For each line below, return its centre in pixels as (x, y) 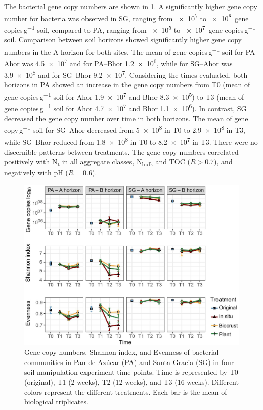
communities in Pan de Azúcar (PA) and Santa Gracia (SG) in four (129, 362)
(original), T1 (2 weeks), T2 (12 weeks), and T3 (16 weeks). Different (131, 382)
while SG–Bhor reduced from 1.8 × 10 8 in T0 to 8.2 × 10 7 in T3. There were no (131, 141)
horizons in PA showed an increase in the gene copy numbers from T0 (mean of (127, 85)
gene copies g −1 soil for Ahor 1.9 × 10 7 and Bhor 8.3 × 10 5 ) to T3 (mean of (124, 96)
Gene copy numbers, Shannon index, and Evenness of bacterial (122, 352)
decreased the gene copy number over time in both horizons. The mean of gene (126, 118)
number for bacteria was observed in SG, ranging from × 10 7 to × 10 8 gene (126, 17)
